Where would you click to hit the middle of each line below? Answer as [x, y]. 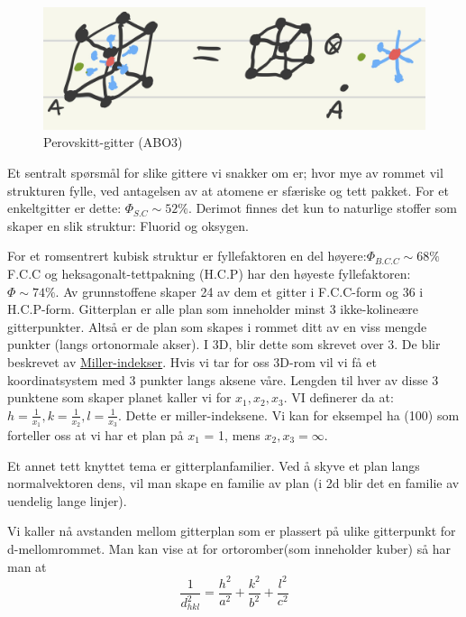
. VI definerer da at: [338, 397]
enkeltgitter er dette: [64, 208]
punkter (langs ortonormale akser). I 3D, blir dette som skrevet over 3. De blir [224, 344]
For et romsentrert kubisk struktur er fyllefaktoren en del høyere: [187, 256]
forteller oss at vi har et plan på [96, 434]
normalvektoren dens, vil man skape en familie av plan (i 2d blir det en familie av [233, 483]
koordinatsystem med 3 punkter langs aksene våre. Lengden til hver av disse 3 [223, 379]
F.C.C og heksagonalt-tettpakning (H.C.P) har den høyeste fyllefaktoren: [209, 273]
